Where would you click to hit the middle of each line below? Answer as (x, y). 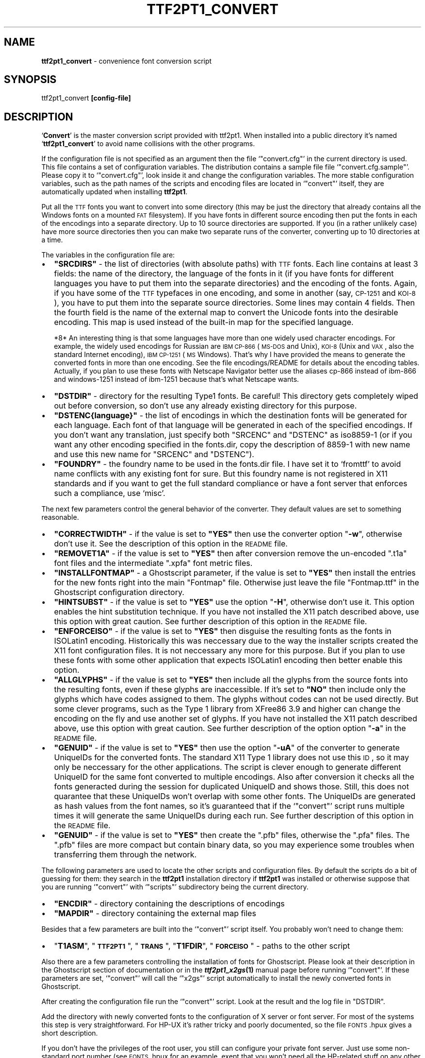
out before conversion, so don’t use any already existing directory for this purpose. (205, 406)
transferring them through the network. (125, 855)
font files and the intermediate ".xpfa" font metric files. (153, 563)
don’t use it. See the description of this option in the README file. (171, 544)
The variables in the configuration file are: (108, 255)
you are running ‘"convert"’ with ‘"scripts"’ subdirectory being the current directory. (175, 887)
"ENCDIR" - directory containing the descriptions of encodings (169, 904)
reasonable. (60, 517)
